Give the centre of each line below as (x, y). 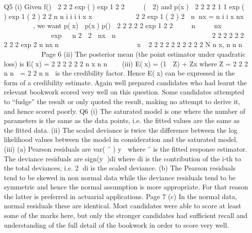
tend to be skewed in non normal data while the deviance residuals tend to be (120, 177)
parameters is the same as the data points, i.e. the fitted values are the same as (122, 120)
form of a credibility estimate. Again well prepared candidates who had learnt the (126, 82)
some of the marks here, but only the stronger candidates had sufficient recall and (126, 215)
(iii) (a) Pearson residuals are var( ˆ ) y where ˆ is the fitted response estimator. (126, 148)
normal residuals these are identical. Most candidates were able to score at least (123, 206)
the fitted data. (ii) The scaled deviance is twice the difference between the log (121, 130)
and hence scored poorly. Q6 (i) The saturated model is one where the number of (125, 111)
